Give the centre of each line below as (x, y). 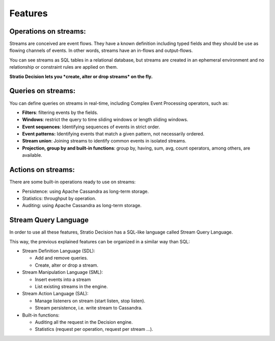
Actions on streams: (42, 170)
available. (32, 155)
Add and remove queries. (62, 258)
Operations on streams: (48, 31)
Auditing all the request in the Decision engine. (84, 322)
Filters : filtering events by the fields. (60, 112)
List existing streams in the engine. (71, 286)
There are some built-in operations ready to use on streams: (73, 182)
